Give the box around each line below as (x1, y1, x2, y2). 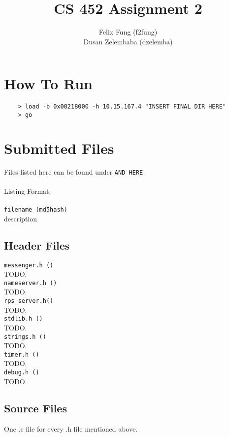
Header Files (4, 237, 70, 253)
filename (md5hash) (4, 206, 67, 214)
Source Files (4, 400, 67, 415)
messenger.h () (4, 261, 54, 269)
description (4, 213, 37, 223)
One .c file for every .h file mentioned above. (4, 423, 138, 434)
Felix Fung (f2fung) (98, 27, 158, 37)
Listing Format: (4, 185, 51, 196)
